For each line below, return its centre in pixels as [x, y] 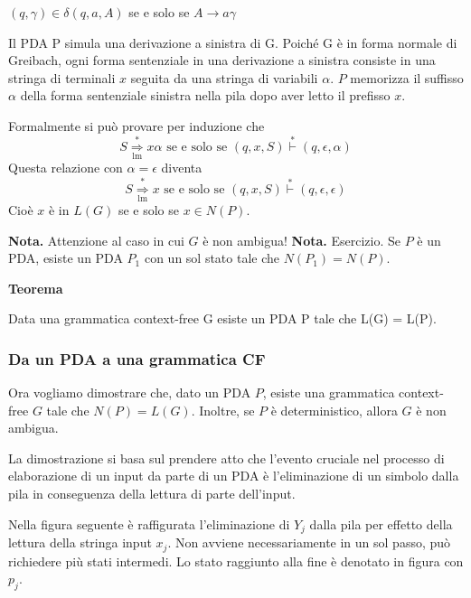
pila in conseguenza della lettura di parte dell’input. [152, 494]
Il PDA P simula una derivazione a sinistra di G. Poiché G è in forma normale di [233, 42]
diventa [182, 168]
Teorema [36, 288]
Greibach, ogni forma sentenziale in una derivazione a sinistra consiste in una [222, 60]
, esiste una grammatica [329, 392]
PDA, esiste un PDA [66, 258]
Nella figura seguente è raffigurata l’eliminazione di [149, 523]
